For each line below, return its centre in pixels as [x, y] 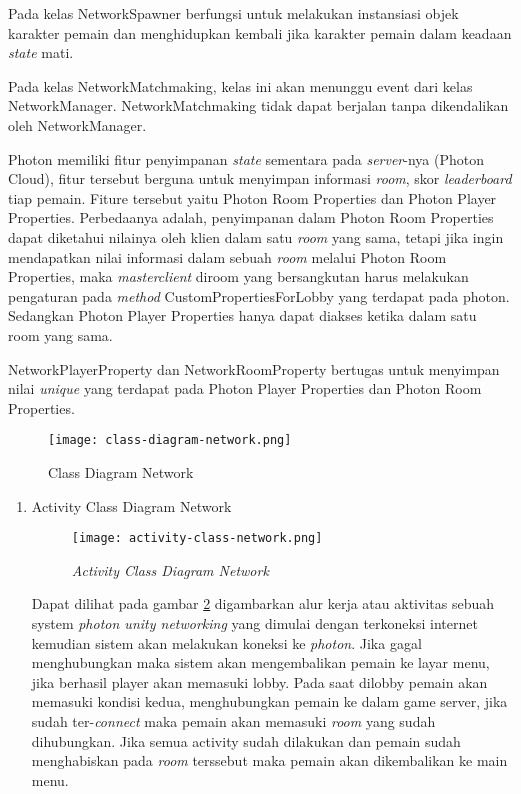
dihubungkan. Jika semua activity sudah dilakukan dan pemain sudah [246, 740]
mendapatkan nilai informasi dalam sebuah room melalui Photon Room [227, 256]
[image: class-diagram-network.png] [170, 440]
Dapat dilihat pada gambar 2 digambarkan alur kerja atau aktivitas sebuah [262, 603]
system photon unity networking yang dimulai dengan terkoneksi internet [254, 622]
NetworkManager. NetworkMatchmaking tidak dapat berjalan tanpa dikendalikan [258, 105]
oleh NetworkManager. [77, 124]
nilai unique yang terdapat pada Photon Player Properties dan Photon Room [245, 388]
